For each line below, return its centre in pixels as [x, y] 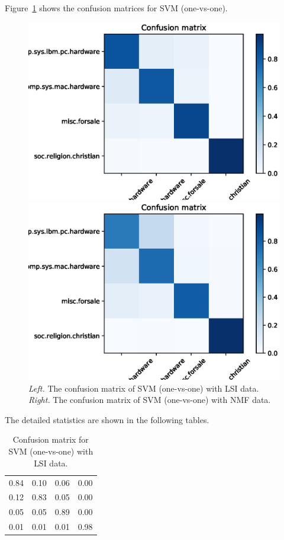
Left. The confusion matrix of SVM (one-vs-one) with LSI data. [144, 388]
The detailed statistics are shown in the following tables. [107, 419]
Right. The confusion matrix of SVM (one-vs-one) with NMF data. [150, 400]
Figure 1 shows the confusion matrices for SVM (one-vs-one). [116, 8]
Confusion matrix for [51, 439]
